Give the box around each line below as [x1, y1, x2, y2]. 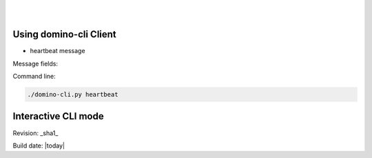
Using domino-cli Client [12, 28, 116, 41]
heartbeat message [30, 47, 85, 55]
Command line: [12, 72, 56, 81]
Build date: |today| [12, 141, 65, 150]
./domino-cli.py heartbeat [27, 90, 118, 99]
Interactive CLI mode [12, 110, 104, 122]
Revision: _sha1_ [12, 128, 59, 137]
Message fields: [12, 59, 59, 68]
